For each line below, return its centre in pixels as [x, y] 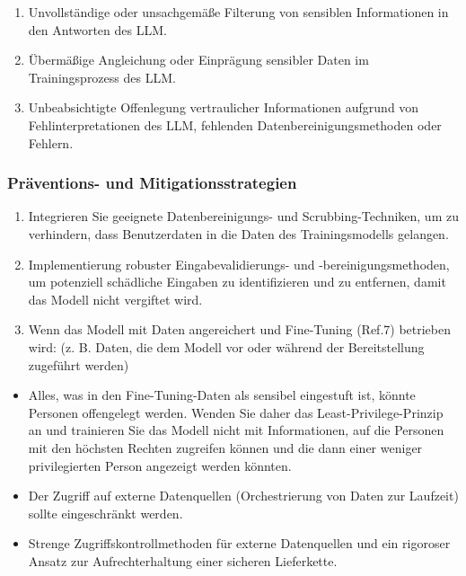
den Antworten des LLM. [97, 29]
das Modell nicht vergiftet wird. [115, 299]
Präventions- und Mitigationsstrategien [152, 183]
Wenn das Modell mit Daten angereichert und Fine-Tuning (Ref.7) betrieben [240, 329]
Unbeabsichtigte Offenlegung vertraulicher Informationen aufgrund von [224, 107]
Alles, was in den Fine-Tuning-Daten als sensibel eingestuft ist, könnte [222, 395]
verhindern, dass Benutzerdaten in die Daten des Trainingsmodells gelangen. [238, 233]
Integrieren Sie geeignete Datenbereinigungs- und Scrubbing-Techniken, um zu [243, 216]
